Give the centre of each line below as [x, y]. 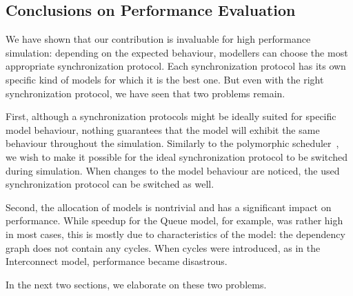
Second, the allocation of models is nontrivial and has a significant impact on [169, 207]
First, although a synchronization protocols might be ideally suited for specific [171, 116]
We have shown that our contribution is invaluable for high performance [158, 39]
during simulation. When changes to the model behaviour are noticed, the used [173, 170]
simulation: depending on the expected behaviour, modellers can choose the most [177, 52]
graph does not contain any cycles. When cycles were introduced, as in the [163, 247]
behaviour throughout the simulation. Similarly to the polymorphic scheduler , [172, 143]
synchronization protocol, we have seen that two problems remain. [145, 93]
